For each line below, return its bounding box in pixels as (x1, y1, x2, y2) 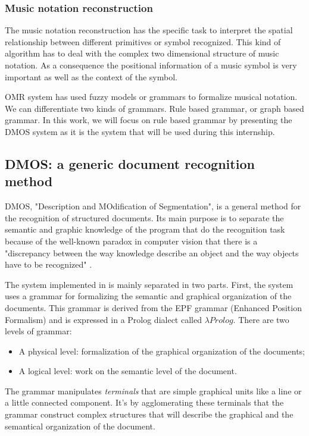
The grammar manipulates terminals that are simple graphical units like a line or (5, 384, 302, 397)
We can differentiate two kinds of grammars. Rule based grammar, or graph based (5, 102, 304, 114)
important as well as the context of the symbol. (5, 70, 177, 83)
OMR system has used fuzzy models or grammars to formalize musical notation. (5, 90, 298, 103)
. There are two (233, 313, 289, 325)
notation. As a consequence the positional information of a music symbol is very (5, 59, 297, 71)
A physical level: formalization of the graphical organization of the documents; (18, 344, 305, 357)
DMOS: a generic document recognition (5, 154, 255, 172)
